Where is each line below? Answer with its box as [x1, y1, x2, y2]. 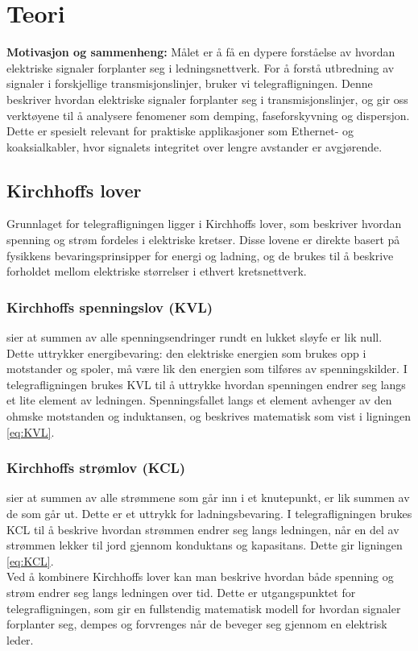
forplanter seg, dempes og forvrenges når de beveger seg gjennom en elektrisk [6, 616, 387, 632]
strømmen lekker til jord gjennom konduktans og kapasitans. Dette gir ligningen [6, 537, 403, 554]
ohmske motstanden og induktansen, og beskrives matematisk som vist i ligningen [6, 408, 411, 425]
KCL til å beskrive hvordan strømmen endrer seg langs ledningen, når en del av [6, 520, 399, 537]
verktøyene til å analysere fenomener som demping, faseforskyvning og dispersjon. [6, 106, 410, 123]
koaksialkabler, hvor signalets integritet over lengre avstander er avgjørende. [6, 138, 383, 155]
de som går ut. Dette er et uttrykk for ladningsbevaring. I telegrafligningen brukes [6, 505, 412, 522]
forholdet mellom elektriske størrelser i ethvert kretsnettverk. [6, 263, 307, 280]
